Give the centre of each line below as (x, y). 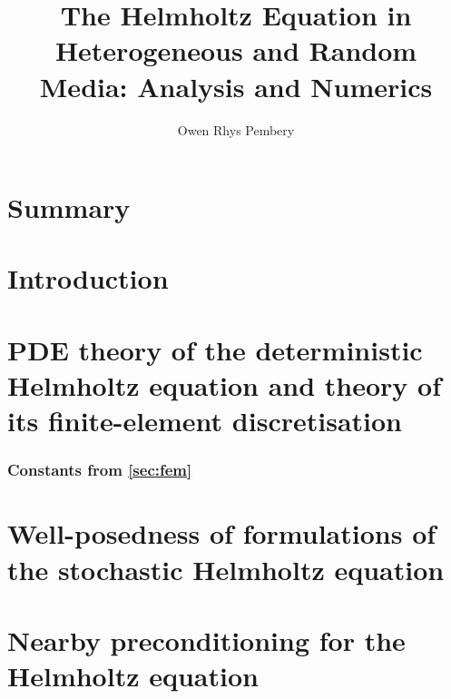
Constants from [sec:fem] (100, 470)
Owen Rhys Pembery (236, 129)
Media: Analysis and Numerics (236, 86)
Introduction (88, 278)
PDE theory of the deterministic (215, 349)
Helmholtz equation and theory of (224, 385)
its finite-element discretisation (205, 421)
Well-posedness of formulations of (222, 533)
